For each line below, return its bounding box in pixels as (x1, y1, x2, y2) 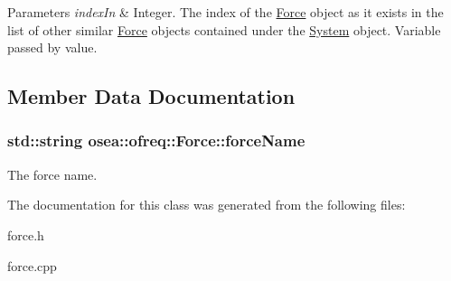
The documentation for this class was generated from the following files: (7, 195, 406, 214)
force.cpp (7, 256, 57, 275)
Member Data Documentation (7, 82, 296, 110)
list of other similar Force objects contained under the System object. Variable (7, 20, 441, 39)
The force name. (7, 164, 98, 183)
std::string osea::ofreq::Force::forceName (7, 129, 305, 152)
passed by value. (7, 38, 98, 57)
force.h (7, 225, 44, 244)
